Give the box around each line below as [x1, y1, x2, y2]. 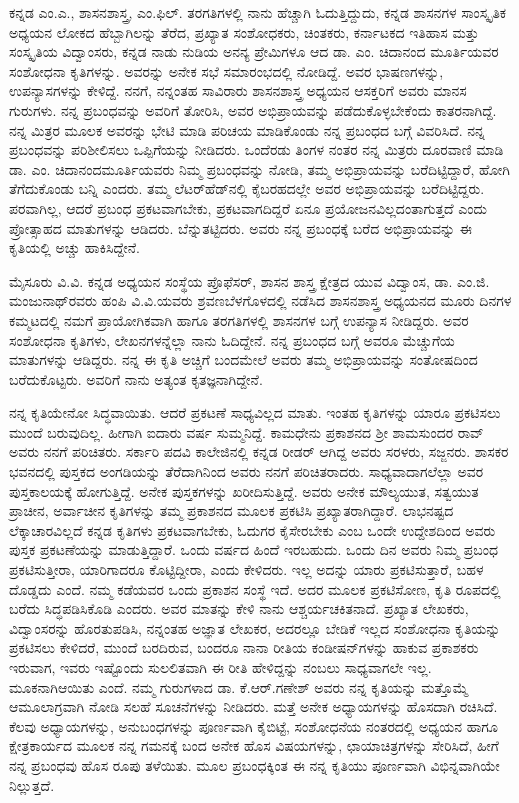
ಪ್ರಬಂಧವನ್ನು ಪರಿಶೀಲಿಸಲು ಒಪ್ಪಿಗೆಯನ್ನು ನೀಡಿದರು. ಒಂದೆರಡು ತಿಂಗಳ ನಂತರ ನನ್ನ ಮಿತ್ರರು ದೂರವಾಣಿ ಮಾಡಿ [9, 139, 504, 160]
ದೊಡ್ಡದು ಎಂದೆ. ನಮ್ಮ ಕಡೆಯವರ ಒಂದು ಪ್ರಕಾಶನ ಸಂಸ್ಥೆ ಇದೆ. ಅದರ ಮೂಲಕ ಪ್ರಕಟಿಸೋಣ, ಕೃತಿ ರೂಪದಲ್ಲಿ [9, 578, 501, 599]
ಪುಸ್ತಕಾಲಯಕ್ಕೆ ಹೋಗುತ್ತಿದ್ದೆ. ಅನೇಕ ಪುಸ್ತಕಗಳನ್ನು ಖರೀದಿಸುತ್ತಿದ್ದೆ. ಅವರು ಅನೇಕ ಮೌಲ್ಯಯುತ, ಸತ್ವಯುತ [9, 480, 479, 501]
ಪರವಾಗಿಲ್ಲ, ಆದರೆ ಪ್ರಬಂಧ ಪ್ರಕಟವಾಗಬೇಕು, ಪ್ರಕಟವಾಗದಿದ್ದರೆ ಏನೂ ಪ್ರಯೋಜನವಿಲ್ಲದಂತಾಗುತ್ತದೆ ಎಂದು [9, 197, 488, 218]
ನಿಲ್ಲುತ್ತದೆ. [9, 774, 55, 795]
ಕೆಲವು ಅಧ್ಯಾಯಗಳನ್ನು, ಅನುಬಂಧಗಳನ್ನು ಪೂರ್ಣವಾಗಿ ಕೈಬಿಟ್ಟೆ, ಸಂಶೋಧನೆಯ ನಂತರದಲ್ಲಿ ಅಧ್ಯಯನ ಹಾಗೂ [9, 715, 498, 736]
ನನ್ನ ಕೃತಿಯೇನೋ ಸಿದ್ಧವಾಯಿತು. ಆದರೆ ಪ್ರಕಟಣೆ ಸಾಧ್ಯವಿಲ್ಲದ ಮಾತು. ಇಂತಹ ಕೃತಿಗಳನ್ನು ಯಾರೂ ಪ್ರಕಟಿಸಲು [9, 402, 501, 423]
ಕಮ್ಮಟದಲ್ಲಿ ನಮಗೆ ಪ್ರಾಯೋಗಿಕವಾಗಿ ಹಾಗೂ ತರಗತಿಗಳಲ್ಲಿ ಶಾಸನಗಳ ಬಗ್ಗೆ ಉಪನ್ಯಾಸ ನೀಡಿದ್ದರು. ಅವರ [9, 309, 469, 330]
